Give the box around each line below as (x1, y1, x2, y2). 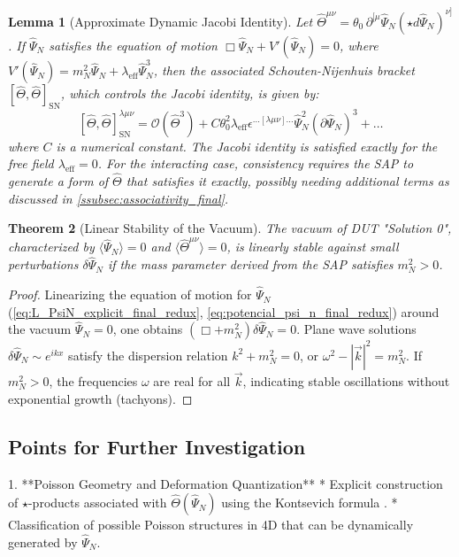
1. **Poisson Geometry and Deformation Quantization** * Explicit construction (8, 474, 443, 492)
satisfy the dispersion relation (68, 345, 228, 364)
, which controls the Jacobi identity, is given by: (60, 84, 319, 103)
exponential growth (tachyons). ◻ (8, 389, 193, 407)
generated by (8, 532, 78, 551)
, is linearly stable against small (226, 237, 399, 256)
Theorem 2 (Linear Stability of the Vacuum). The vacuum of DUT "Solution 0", (8, 219, 452, 237)
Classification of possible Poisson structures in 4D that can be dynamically (8, 515, 414, 534)
